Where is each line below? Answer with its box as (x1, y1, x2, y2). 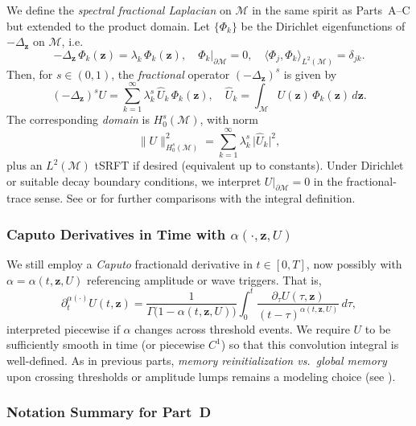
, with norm (200, 111, 258, 128)
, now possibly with (306, 256, 402, 272)
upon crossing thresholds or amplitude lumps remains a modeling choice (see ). (6, 367, 396, 384)
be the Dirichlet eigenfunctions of (241, 17, 406, 34)
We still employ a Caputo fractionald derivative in (6, 256, 253, 272)
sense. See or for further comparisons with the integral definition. (35, 190, 356, 207)
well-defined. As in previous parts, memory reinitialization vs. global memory (6, 352, 387, 369)
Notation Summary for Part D (6, 402, 212, 422)
